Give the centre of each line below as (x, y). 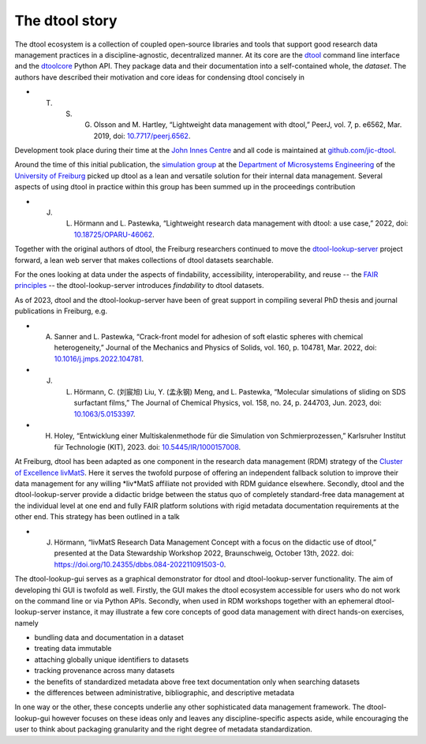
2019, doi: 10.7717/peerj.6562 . (142, 136)
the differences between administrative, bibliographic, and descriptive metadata (164, 693)
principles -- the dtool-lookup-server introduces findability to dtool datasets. (139, 286)
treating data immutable (73, 649)
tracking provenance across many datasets (105, 671)
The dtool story (66, 21)
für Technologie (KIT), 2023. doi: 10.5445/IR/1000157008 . (148, 447)
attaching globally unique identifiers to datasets (112, 660)
